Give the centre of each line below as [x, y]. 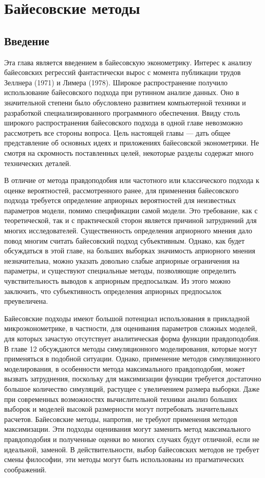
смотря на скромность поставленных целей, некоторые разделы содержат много [129, 152]
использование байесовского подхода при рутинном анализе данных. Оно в [122, 92]
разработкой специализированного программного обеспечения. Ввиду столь [122, 112]
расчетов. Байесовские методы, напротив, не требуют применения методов [121, 419]
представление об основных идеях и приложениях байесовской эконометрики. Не [132, 143]
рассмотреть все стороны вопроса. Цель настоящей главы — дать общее [117, 132]
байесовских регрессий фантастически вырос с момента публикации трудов [122, 72]
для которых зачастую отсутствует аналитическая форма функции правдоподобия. [132, 338]
